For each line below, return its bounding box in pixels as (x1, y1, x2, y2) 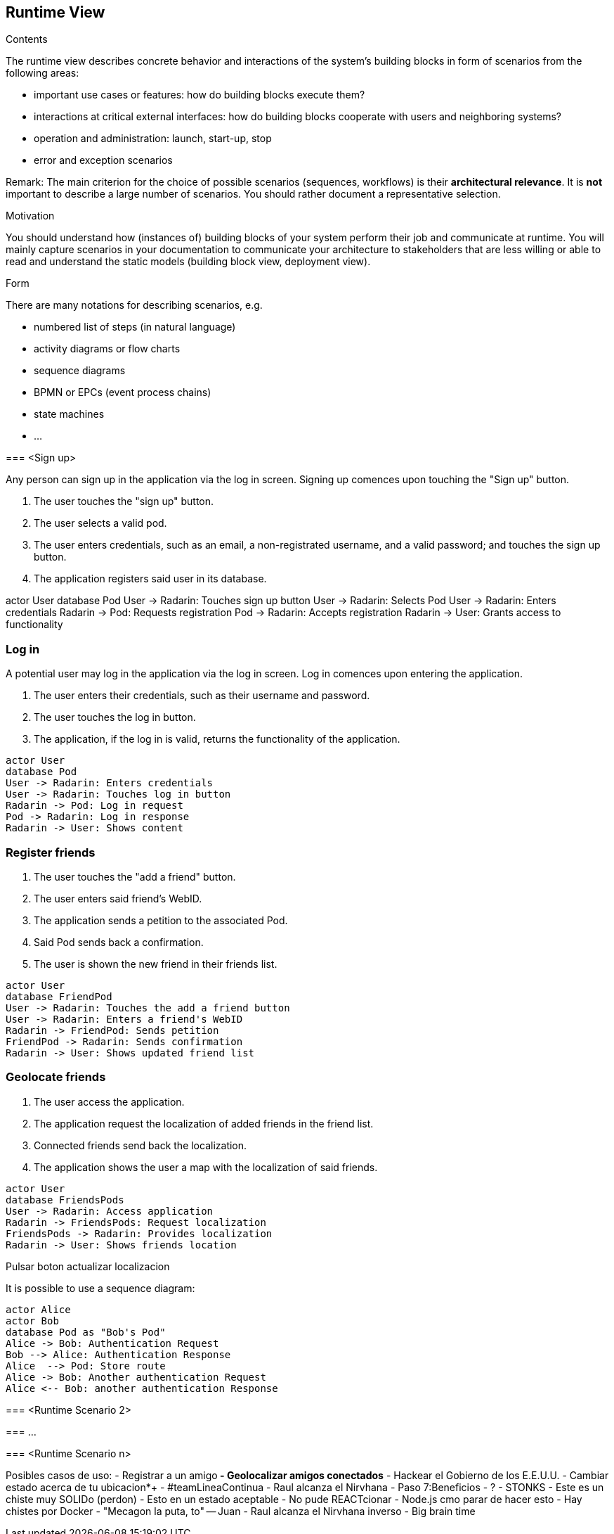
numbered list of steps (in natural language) (34, 321, 236, 333)
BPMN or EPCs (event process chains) (34, 386, 211, 399)
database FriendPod (6, 990, 112, 1002)
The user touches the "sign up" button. (34, 495, 214, 508)
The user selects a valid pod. (34, 517, 167, 530)
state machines (34, 408, 105, 421)
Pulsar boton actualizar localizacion (6, 1260, 170, 1272)
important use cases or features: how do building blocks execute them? (34, 89, 365, 101)
